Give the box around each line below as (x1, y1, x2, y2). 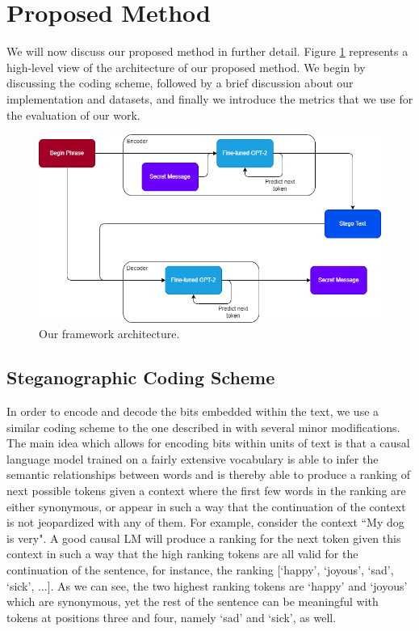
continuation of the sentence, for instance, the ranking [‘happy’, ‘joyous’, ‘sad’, (6, 561, 394, 578)
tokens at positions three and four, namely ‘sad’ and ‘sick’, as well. (6, 608, 337, 625)
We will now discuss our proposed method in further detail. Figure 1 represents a (6, 43, 409, 60)
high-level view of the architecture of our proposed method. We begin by (6, 58, 366, 75)
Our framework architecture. (39, 325, 180, 342)
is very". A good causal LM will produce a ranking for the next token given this (6, 529, 401, 546)
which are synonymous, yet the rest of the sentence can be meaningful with (6, 593, 379, 610)
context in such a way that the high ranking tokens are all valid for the (6, 545, 358, 562)
